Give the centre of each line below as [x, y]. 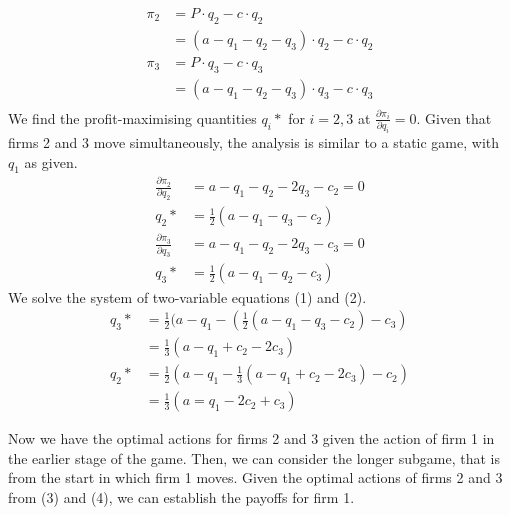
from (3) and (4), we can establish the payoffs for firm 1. [181, 497]
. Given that [454, 117]
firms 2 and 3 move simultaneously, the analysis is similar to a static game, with [254, 142]
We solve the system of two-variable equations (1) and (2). [187, 296]
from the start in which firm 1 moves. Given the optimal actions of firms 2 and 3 [255, 477]
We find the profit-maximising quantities [132, 117]
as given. [51, 161]
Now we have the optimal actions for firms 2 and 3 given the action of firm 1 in [251, 438]
